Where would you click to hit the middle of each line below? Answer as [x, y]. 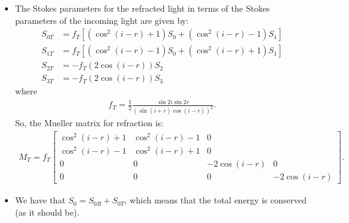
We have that [40, 200]
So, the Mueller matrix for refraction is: [89, 123]
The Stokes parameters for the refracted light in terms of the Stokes [142, 8]
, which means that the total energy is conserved [216, 200]
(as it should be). [47, 212]
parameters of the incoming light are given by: [102, 20]
